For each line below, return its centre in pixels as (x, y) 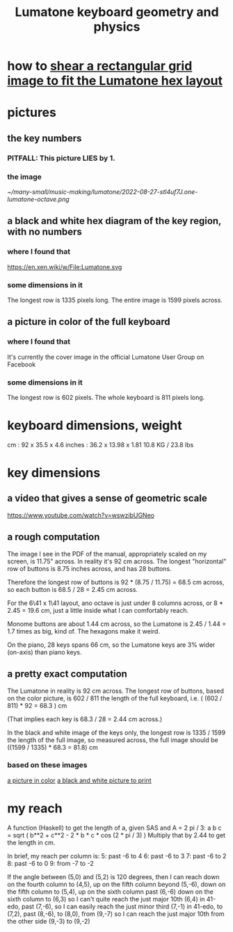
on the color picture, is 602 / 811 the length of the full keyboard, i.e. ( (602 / (115, 698)
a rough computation (54, 537)
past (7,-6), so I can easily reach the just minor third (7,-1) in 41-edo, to (122, 906)
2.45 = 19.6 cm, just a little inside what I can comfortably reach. (98, 610)
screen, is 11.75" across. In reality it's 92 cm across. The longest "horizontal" (117, 561)
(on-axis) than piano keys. (45, 652)
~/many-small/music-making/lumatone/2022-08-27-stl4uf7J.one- (103, 191)
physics (117, 27)
